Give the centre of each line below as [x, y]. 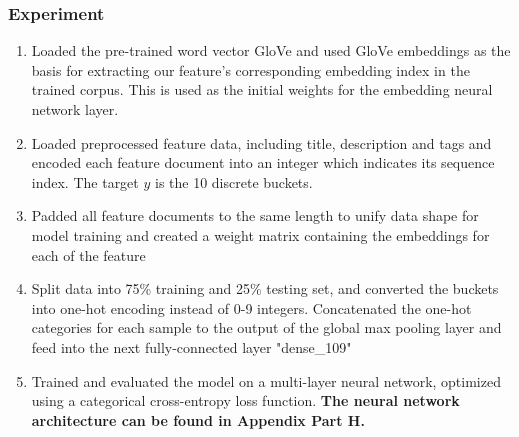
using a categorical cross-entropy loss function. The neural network [245, 400]
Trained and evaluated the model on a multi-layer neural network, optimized [266, 380]
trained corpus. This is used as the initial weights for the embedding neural [262, 89]
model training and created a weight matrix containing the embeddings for [260, 234]
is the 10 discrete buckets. [233, 181]
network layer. [75, 109]
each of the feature [88, 254]
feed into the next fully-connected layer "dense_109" [191, 346]
